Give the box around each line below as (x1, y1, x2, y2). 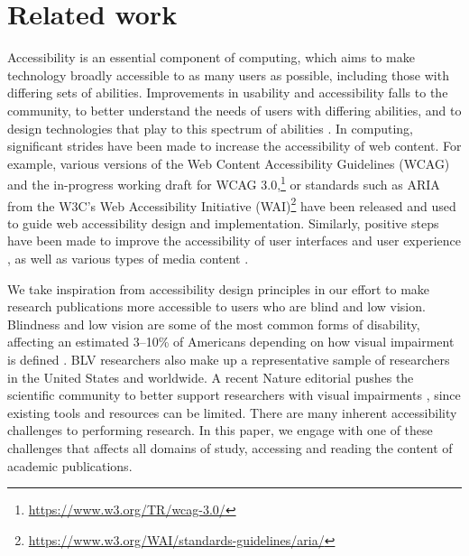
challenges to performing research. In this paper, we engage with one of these (7, 421, 433, 440)
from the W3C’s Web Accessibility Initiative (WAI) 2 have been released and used (7, 193, 456, 215)
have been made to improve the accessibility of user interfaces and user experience (7, 231, 461, 250)
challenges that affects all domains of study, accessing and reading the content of (7, 438, 453, 457)
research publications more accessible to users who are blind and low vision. (7, 297, 426, 316)
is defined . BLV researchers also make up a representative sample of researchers (7, 349, 450, 368)
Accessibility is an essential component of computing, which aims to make (7, 48, 415, 67)
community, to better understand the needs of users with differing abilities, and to (7, 100, 462, 119)
